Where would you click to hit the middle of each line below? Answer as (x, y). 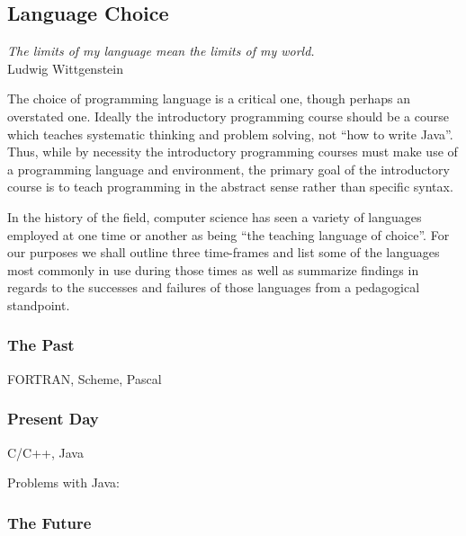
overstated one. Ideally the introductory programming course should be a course (228, 116)
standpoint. (39, 304)
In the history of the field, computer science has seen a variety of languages (215, 216)
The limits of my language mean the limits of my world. (161, 51)
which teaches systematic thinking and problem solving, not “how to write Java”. (230, 134)
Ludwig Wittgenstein (66, 68)
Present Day (53, 419)
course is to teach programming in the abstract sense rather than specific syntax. (230, 187)
